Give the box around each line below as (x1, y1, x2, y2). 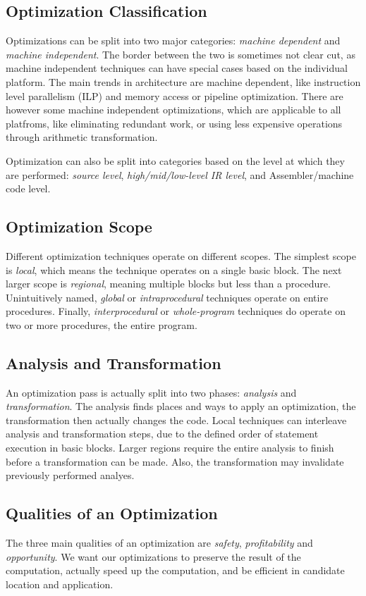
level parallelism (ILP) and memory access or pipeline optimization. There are (6, 88, 343, 103)
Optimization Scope (6, 216, 152, 237)
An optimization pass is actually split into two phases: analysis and (6, 385, 297, 399)
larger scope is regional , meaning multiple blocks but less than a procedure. (6, 276, 331, 291)
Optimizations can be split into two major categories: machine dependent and (6, 33, 341, 48)
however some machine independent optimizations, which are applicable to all (6, 102, 341, 117)
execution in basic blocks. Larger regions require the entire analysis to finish (6, 440, 334, 455)
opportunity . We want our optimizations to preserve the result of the (6, 549, 301, 564)
